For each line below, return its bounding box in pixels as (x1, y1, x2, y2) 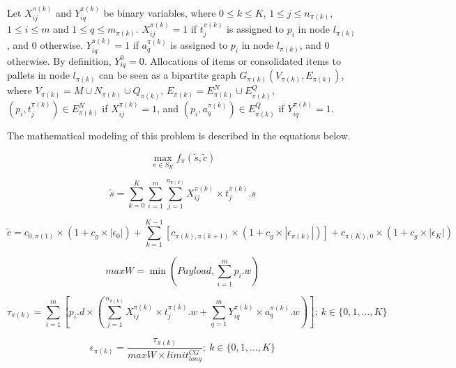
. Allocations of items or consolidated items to (144, 53, 341, 68)
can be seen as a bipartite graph (99, 68, 236, 82)
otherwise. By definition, (7, 53, 112, 68)
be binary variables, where (103, 5, 216, 20)
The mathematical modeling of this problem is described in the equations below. (7, 128, 351, 143)
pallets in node (7, 68, 70, 82)
